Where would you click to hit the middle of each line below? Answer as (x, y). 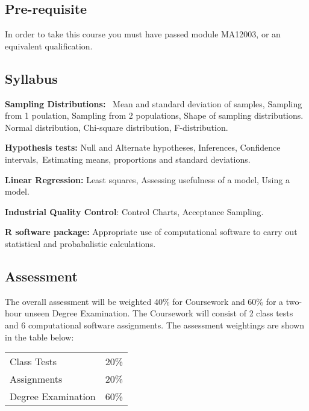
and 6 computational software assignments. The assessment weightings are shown (154, 325)
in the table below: (39, 337)
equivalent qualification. (49, 45)
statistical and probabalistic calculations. (80, 243)
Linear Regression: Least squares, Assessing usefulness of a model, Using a (147, 179)
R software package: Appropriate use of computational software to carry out (151, 232)
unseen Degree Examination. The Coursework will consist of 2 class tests (159, 313)
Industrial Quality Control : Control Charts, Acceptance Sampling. (134, 211)
